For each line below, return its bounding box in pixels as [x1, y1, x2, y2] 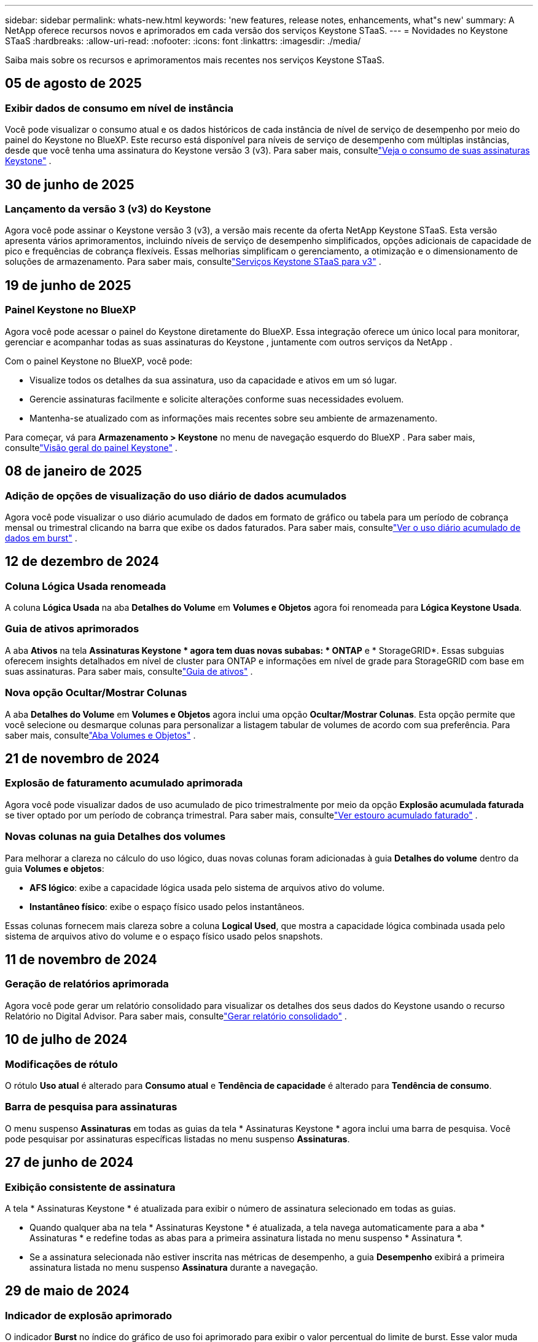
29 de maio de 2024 [5, 1283, 130, 1299]
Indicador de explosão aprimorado [5, 1309, 173, 1322]
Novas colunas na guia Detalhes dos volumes [5, 830, 226, 843]
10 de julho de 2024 [5, 1032, 128, 1048]
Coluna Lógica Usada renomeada [5, 579, 166, 592]
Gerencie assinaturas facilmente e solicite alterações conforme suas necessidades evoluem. [29, 393, 404, 404]
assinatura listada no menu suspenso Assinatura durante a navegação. [29, 1262, 318, 1273]
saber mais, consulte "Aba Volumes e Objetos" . [5, 729, 196, 740]
